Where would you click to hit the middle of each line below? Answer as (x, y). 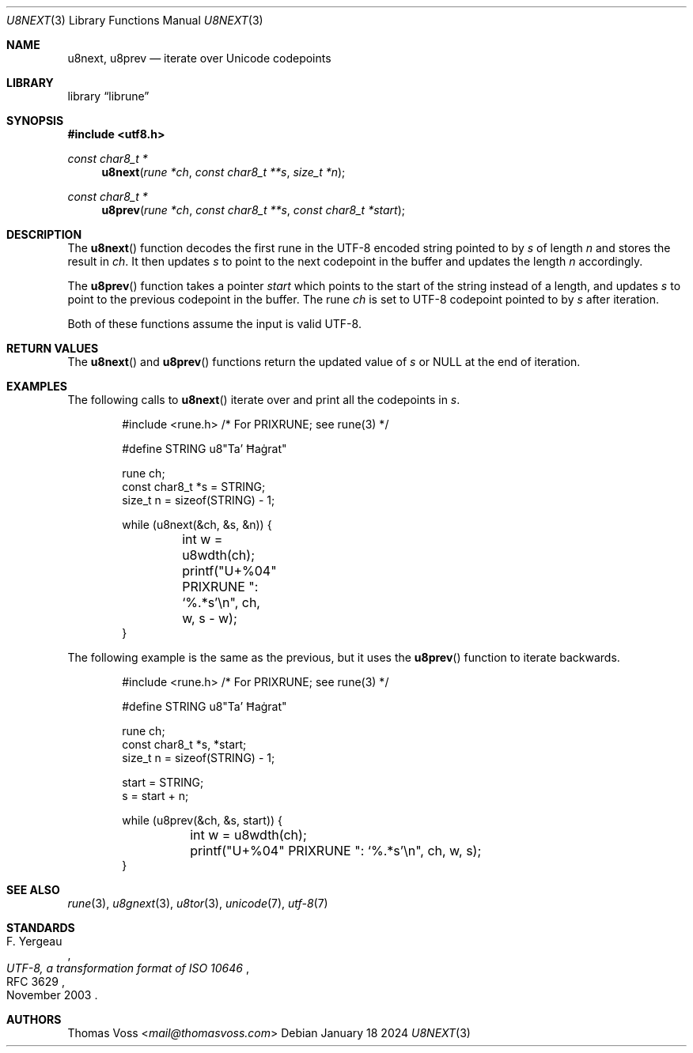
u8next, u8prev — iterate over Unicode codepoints (199, 58)
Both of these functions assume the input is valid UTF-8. (214, 324)
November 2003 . (52, 995)
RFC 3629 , (36, 981)
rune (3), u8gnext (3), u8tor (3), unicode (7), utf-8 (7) (198, 903)
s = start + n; (155, 796)
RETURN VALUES (53, 348)
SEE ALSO (33, 890)
